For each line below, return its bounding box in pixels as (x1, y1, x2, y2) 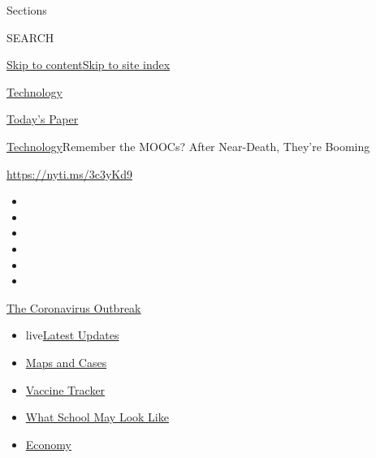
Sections (6, 2, 47, 18)
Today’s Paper (6, 110, 79, 127)
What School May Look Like (25, 408, 169, 426)
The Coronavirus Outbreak (6, 299, 141, 316)
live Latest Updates (25, 326, 119, 343)
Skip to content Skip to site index (6, 56, 171, 73)
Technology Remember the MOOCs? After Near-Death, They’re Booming (6, 137, 370, 154)
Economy (25, 435, 71, 452)
